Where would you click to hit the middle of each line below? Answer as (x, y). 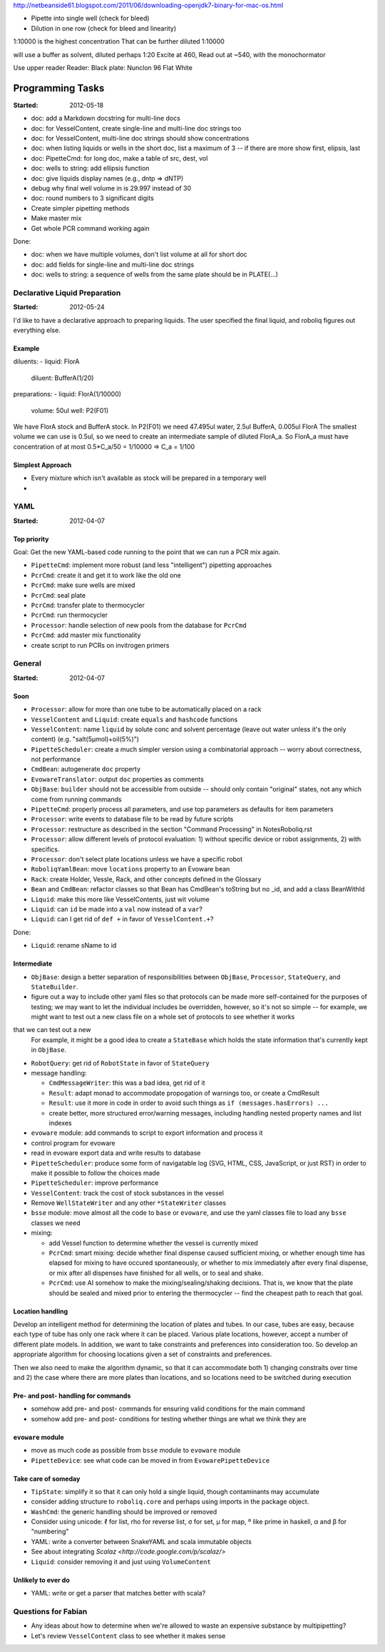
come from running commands (76, 799)
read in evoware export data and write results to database (116, 1153)
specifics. (45, 849)
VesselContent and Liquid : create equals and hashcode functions (134, 719)
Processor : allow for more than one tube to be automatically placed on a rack (146, 709)
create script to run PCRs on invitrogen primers (100, 645)
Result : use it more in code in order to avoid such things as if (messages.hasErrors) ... (189, 1103)
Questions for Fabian (50, 1611)
